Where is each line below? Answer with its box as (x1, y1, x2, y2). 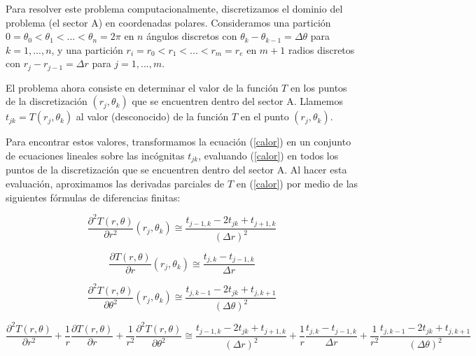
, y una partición (51, 42, 123, 57)
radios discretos (288, 42, 355, 57)
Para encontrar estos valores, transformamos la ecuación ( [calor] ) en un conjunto (6, 134, 351, 149)
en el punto (240, 109, 289, 124)
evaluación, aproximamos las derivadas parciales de (6, 176, 225, 191)
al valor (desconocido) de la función (76, 109, 229, 124)
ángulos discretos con (146, 29, 237, 43)
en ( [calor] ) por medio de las (236, 176, 358, 191)
